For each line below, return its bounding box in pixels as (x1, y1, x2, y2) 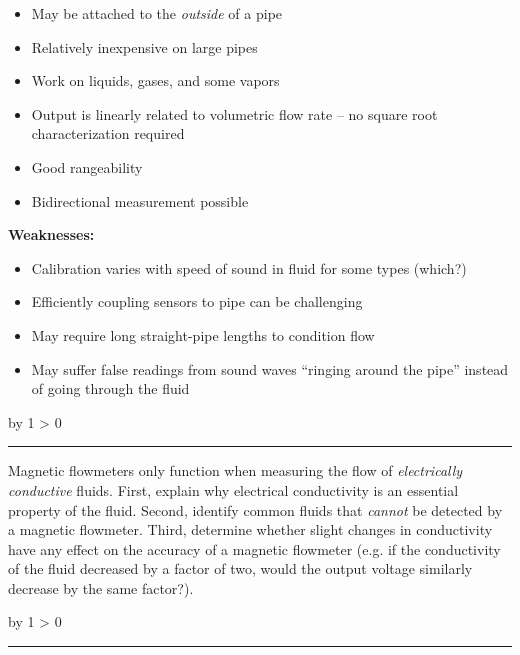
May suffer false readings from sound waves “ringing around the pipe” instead (31, 358, 509, 379)
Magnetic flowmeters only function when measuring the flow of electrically (8, 460, 463, 481)
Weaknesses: (8, 224, 95, 245)
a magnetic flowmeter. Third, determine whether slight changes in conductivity (8, 519, 493, 540)
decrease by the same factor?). (8, 577, 194, 598)
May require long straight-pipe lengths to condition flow (31, 324, 375, 345)
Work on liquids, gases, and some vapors (31, 70, 280, 91)
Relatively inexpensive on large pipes (31, 36, 258, 57)
